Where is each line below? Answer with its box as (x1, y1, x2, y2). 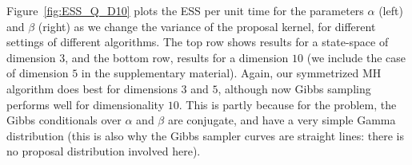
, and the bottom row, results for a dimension (65, 49, 289, 65)
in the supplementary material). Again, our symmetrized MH (81, 65, 382, 81)
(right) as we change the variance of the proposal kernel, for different (38, 18, 376, 34)
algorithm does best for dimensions (6, 80, 178, 96)
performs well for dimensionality (6, 96, 165, 112)
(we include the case (306, 49, 406, 65)
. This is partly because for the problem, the (178, 96, 397, 112)
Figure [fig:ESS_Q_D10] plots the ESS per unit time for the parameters (6, 2, 364, 18)
